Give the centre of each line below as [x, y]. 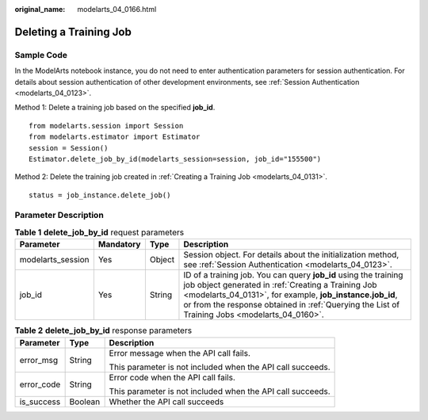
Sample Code [41, 55]
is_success [40, 402]
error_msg [39, 360]
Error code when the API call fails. [172, 377]
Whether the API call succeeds [166, 402]
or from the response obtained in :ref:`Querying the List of [292, 305]
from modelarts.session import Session [106, 126]
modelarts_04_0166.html [117, 9]
